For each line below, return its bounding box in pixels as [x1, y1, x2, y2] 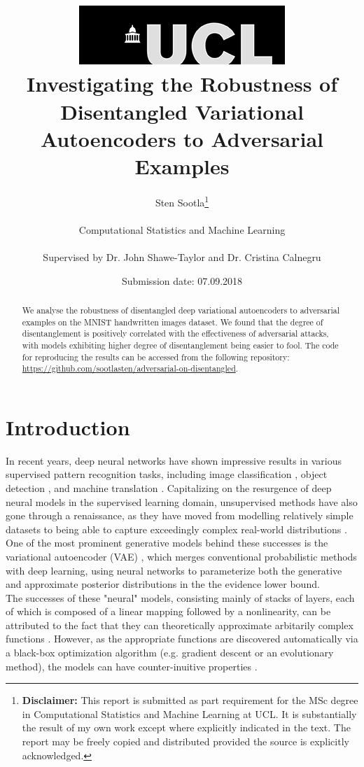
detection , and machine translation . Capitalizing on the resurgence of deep [6, 480, 332, 495]
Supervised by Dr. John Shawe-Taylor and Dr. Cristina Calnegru [43, 249, 321, 264]
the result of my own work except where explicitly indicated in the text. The [22, 720, 351, 735]
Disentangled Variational [60, 97, 304, 125]
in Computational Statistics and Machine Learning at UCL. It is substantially [22, 706, 357, 721]
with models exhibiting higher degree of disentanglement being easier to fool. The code [22, 339, 339, 351]
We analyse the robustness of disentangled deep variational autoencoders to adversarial [22, 304, 339, 316]
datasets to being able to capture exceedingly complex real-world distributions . [6, 521, 347, 536]
